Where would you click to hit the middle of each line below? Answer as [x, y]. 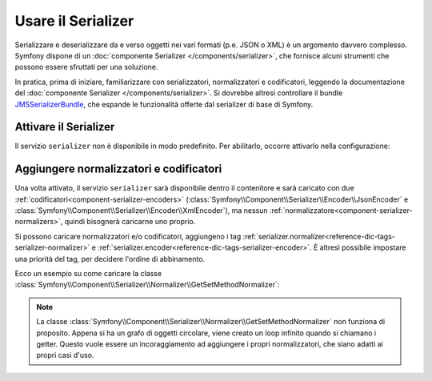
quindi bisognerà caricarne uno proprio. [130, 222]
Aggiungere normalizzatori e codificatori [118, 169]
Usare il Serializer [74, 21]
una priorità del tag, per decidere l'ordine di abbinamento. [110, 259]
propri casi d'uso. [65, 355]
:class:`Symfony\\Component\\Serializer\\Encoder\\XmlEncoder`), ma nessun [141, 211]
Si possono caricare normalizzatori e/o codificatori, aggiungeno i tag [128, 236]
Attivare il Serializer [65, 127]
